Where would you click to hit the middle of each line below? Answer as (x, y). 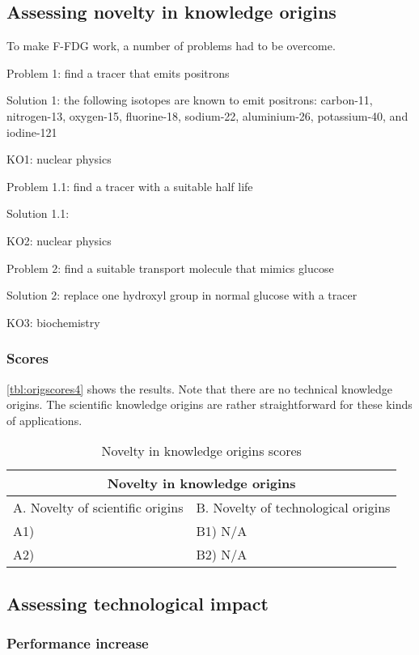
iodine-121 (32, 132)
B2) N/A (222, 555)
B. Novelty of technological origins (293, 508)
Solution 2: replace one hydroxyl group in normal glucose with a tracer (182, 295)
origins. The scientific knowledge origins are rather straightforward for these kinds (209, 404)
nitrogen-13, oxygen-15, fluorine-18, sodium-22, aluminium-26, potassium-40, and (207, 115)
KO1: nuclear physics (59, 159)
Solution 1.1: (38, 213)
